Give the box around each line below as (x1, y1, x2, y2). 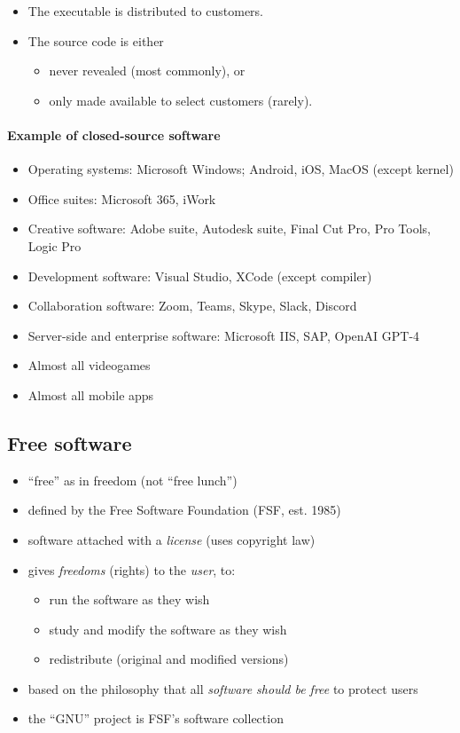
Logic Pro (27, 236, 82, 255)
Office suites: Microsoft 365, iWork (27, 189, 216, 208)
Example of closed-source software (7, 125, 221, 144)
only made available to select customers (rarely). (49, 91, 313, 109)
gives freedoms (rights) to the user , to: (27, 560, 236, 579)
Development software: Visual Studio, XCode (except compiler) (27, 266, 372, 285)
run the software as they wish (49, 590, 210, 609)
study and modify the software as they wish (49, 619, 287, 638)
